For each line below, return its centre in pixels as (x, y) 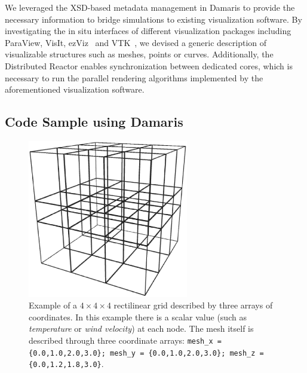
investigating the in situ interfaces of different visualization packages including (148, 31)
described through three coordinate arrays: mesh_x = (125, 340)
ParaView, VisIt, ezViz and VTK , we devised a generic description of (136, 42)
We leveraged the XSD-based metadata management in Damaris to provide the (150, 7)
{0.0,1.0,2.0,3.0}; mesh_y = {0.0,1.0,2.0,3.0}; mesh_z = (146, 353)
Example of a (53, 305)
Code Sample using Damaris (94, 122)
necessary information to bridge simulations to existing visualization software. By (153, 19)
